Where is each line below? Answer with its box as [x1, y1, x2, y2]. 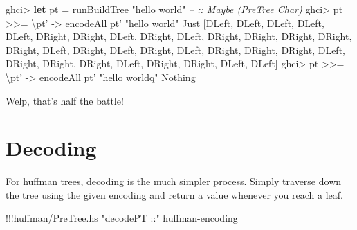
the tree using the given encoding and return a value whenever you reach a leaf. [6, 187, 343, 202]
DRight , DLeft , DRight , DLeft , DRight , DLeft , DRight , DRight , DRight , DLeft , [6, 42, 346, 57]
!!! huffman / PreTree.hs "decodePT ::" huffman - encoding [6, 211, 238, 225]
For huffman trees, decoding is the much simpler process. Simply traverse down [6, 174, 342, 188]
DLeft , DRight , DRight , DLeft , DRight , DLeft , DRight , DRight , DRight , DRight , [6, 29, 352, 44]
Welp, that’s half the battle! [6, 93, 124, 107]
